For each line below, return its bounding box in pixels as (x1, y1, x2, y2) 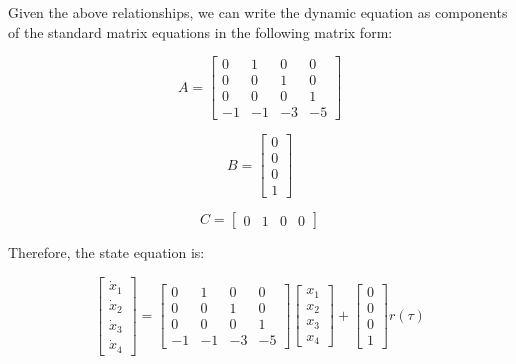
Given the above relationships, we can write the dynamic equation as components (8, 2, 508, 22)
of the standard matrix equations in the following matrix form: (8, 21, 393, 42)
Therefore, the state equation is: (8, 242, 205, 263)
